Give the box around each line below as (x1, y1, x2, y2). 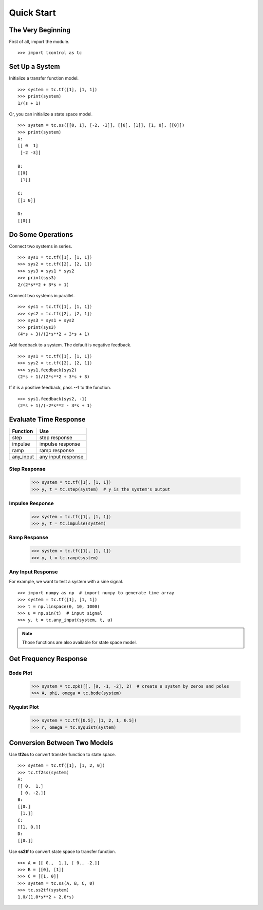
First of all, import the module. (9, 39, 70, 45)
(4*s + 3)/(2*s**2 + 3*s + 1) (18, 331, 90, 337)
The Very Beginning (9, 26, 71, 34)
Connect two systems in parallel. (9, 293, 75, 299)
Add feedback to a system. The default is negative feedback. (9, 342, 131, 348)
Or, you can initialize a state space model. (9, 111, 93, 117)
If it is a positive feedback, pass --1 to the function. (9, 385, 112, 391)
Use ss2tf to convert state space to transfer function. (9, 849, 116, 854)
